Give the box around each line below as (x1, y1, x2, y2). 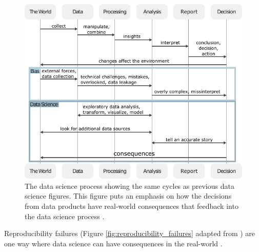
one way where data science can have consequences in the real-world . (4, 238, 223, 248)
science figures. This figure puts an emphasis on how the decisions (25, 190, 232, 201)
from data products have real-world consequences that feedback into (25, 200, 238, 211)
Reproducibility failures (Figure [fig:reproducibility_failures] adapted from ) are (4, 228, 255, 239)
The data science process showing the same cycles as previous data (25, 180, 234, 191)
